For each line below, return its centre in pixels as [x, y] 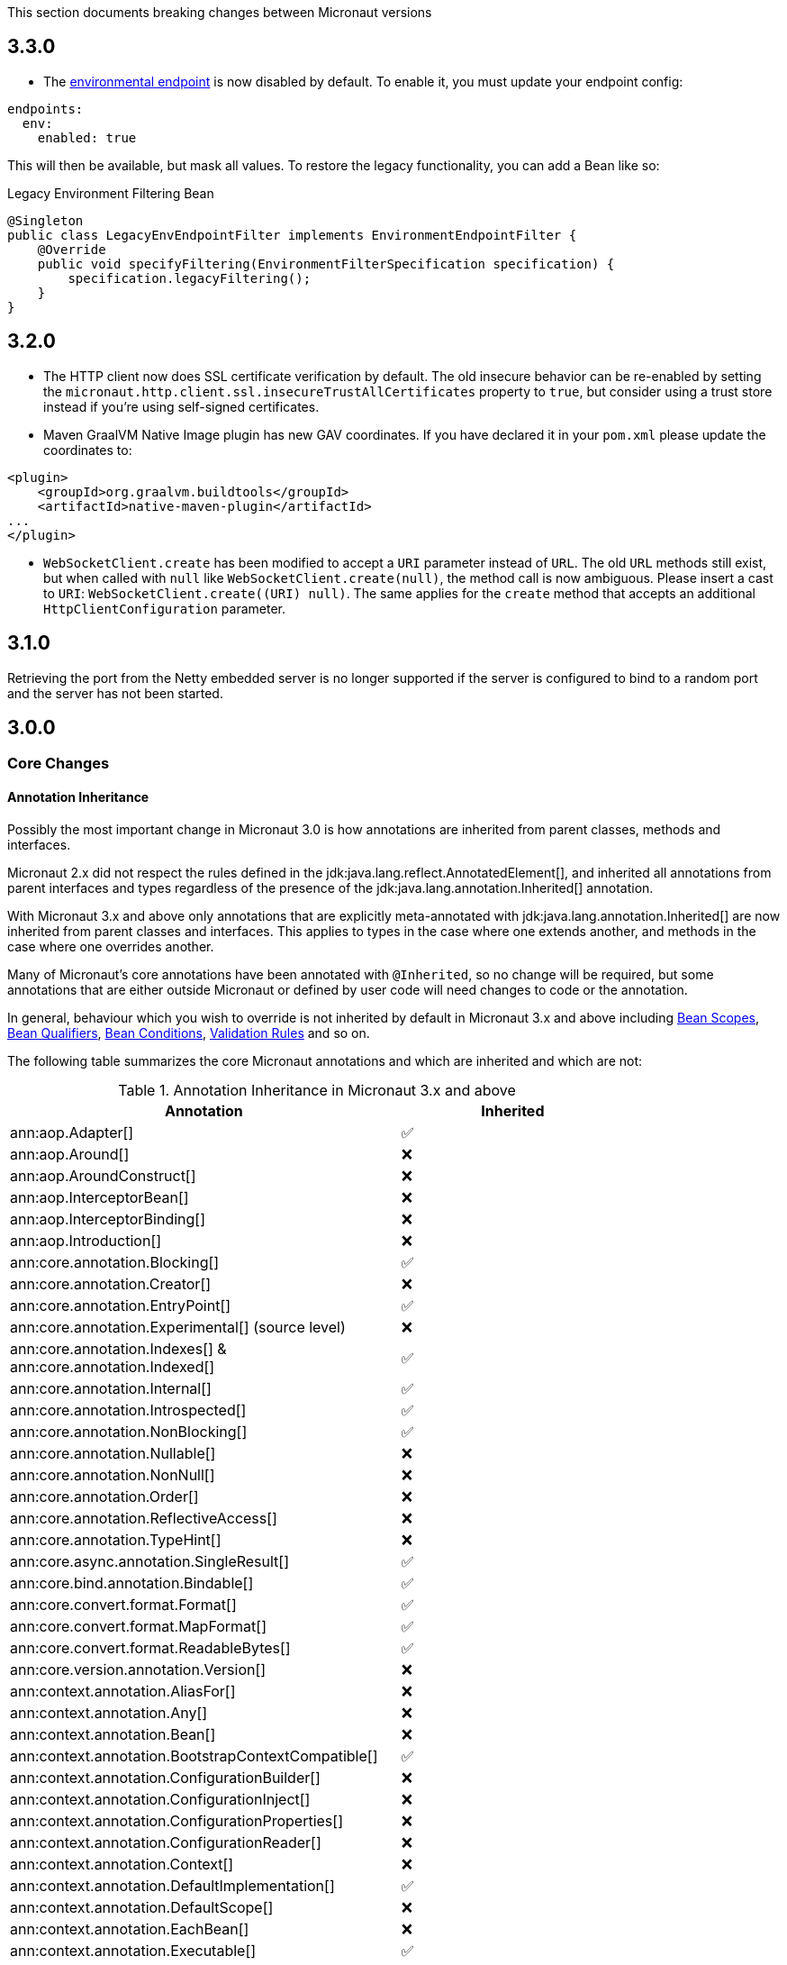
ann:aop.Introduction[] [86, 1240]
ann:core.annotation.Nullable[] [113, 1453]
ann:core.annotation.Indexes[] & [118, 1348]
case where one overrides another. [111, 946]
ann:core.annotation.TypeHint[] [116, 1539]
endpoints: [45, 109]
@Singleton [45, 220]
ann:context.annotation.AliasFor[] [123, 1691]
